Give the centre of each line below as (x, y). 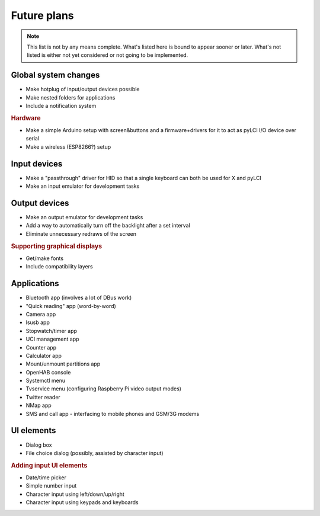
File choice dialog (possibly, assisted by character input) (95, 453)
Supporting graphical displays (57, 246)
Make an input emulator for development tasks (83, 186)
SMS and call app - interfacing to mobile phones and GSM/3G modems (113, 414)
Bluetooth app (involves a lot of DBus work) (79, 298)
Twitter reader (43, 397)
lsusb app (38, 322)
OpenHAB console (48, 372)
